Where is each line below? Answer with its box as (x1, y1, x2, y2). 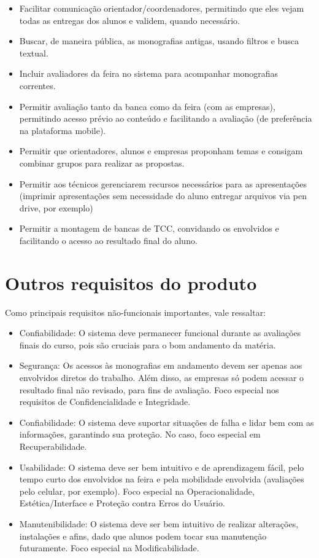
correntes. (19, 79, 56, 92)
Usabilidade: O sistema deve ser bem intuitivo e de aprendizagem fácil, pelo (19, 460, 304, 473)
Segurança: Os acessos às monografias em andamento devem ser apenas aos (19, 359, 302, 372)
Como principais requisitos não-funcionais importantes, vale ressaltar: (5, 305, 266, 318)
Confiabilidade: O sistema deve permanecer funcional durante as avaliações (19, 326, 301, 339)
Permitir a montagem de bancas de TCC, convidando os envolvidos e (19, 222, 279, 235)
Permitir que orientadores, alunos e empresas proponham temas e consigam (19, 144, 303, 157)
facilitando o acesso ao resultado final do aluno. (19, 234, 198, 246)
